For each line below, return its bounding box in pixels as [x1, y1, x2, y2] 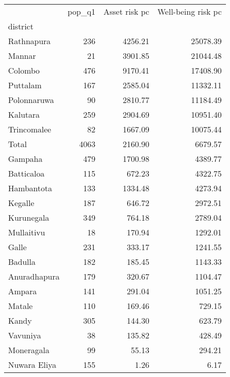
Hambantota [8, 182, 52, 194]
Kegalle [8, 197, 34, 209]
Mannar [8, 50, 36, 61]
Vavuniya [8, 329, 41, 341]
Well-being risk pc [157, 6, 222, 17]
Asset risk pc [103, 6, 149, 17]
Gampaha [8, 153, 43, 164]
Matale [8, 300, 33, 312]
